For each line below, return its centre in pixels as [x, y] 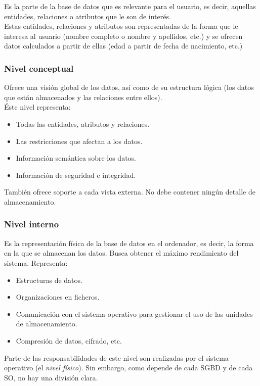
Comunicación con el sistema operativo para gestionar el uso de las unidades [134, 313]
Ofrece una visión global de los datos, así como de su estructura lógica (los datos [129, 87]
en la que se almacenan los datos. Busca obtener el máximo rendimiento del [121, 253]
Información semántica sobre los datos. [76, 158]
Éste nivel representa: [37, 107]
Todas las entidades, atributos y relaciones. [83, 124]
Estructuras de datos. [49, 280]
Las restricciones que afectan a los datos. [79, 141]
